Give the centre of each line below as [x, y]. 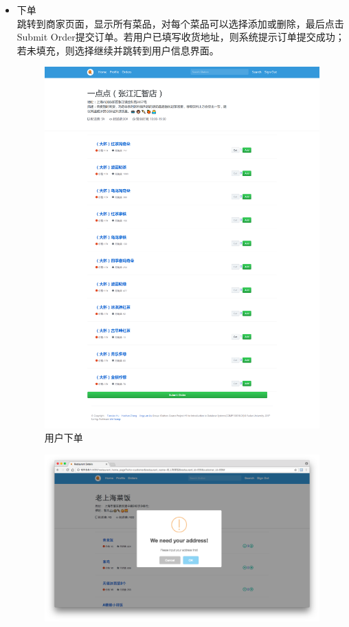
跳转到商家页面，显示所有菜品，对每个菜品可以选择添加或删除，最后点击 [180, 23]
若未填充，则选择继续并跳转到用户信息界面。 [118, 50]
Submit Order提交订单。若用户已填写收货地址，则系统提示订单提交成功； [181, 37]
